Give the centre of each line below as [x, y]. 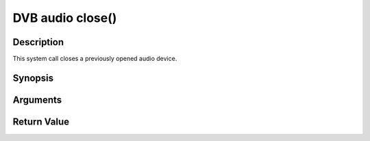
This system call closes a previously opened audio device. [95, 59]
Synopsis [33, 78]
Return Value [41, 121]
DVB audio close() [65, 18]
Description [38, 42]
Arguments [37, 100]
